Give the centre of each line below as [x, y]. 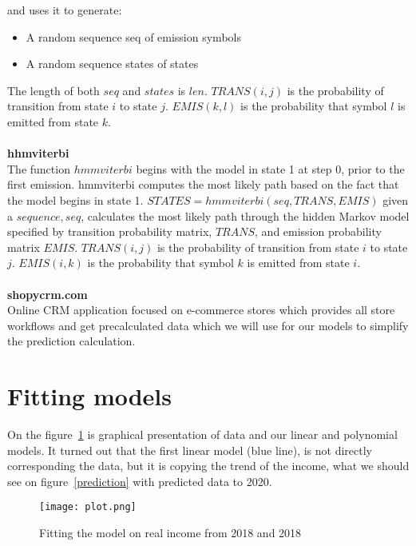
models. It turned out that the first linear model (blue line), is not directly [190, 450]
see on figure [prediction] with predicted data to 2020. [140, 481]
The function [39, 168]
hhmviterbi [38, 153]
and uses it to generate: [65, 10]
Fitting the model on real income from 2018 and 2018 [170, 533]
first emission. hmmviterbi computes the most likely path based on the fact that [203, 184]
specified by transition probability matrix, [110, 231]
